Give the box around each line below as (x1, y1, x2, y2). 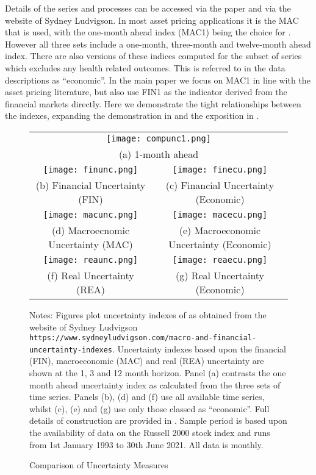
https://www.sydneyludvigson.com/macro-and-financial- (29, 334, 257, 343)
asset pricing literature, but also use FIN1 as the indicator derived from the (5, 85, 287, 98)
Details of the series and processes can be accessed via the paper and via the (5, 2, 291, 14)
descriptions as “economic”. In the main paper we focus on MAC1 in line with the (5, 73, 311, 86)
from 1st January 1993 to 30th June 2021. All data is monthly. (29, 438, 264, 451)
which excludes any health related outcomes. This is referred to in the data (5, 61, 285, 74)
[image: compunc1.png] (106, 133, 211, 143)
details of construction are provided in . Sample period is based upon (29, 414, 287, 427)
